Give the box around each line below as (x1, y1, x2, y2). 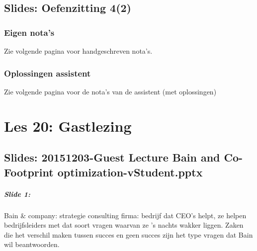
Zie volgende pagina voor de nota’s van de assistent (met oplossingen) (4, 86, 217, 96)
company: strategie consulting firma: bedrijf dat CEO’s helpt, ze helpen (28, 210, 247, 220)
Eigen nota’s (4, 26, 55, 38)
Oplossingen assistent (4, 67, 91, 79)
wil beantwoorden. (4, 239, 60, 250)
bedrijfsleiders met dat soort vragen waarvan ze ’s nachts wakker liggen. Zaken (4, 220, 244, 230)
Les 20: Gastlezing (4, 115, 132, 136)
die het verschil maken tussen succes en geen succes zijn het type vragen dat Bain (4, 229, 253, 240)
